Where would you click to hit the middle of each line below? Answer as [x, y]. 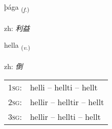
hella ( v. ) [17, 46]
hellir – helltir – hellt [67, 102]
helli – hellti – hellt [64, 87]
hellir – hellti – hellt [65, 116]
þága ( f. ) [17, 7]
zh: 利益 [17, 28]
